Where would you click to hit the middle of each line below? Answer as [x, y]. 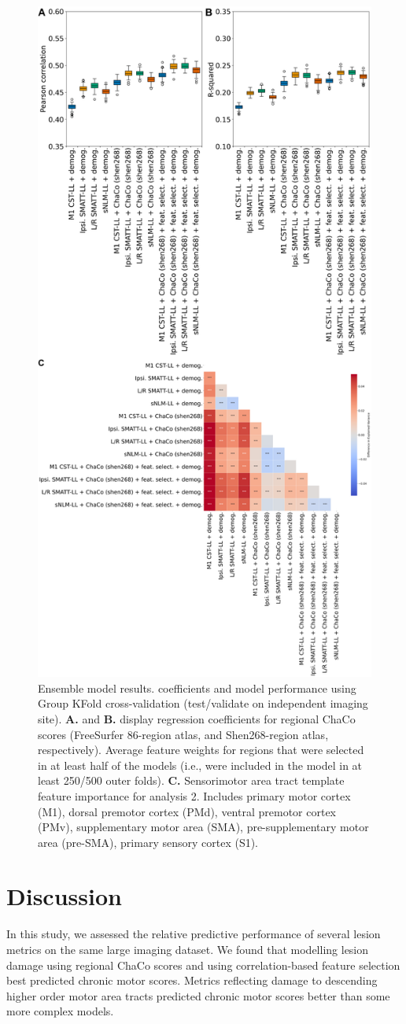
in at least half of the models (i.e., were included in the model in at [200, 765]
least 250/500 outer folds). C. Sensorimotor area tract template [191, 780]
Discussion [64, 896]
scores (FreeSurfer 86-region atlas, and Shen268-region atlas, [183, 734]
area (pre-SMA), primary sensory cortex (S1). [148, 842]
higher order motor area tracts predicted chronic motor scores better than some [198, 995]
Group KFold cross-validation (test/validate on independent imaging [203, 703]
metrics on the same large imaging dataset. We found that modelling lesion [188, 949]
